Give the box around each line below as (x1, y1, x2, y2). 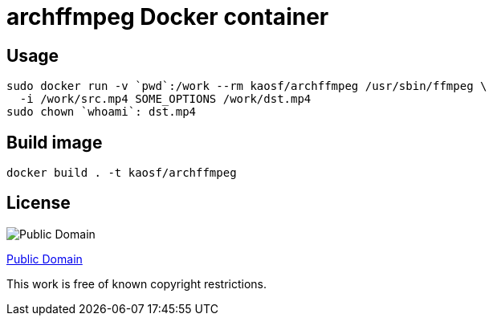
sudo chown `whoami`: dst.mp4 (6, 105, 197, 119)
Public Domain (6, 251, 83, 266)
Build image (6, 132, 103, 153)
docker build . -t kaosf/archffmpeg (6, 166, 237, 180)
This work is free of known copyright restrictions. (6, 276, 267, 291)
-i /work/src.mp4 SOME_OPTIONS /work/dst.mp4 (19, 92, 312, 106)
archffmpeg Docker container (6, 3, 329, 31)
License (6, 193, 71, 214)
